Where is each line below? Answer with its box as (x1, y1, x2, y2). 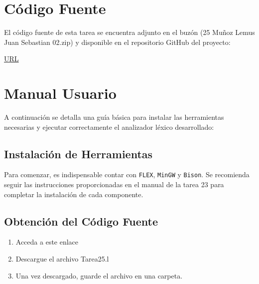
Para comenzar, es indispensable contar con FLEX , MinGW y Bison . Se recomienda (4, 169, 250, 180)
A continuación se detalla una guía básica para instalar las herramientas (4, 112, 224, 122)
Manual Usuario (4, 83, 117, 103)
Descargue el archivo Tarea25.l (15, 254, 109, 264)
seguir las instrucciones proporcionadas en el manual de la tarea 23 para (4, 179, 224, 190)
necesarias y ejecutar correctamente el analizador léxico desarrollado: (4, 121, 214, 132)
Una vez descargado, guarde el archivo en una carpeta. (15, 270, 183, 281)
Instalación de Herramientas (4, 146, 153, 161)
